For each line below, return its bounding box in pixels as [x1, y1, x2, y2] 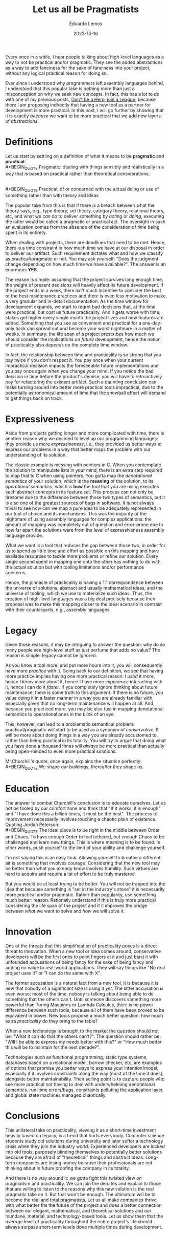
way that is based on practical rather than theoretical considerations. [5, 170, 150, 177]
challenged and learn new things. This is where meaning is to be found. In [5, 839, 161, 845]
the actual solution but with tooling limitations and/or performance [5, 564, 144, 570]
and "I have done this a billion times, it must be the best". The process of [5, 811, 158, 817]
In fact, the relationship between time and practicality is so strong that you [5, 352, 162, 358]
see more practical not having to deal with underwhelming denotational [5, 1081, 155, 1087]
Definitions [5, 136, 54, 148]
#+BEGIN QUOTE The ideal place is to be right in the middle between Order [5, 827, 160, 834]
